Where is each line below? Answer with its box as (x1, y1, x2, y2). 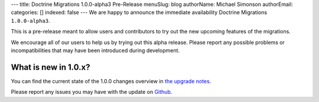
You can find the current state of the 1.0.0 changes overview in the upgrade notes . (11, 77, 211, 84)
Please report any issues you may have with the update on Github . (11, 89, 172, 96)
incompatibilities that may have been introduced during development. (11, 47, 180, 54)
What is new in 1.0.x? (11, 62, 90, 72)
